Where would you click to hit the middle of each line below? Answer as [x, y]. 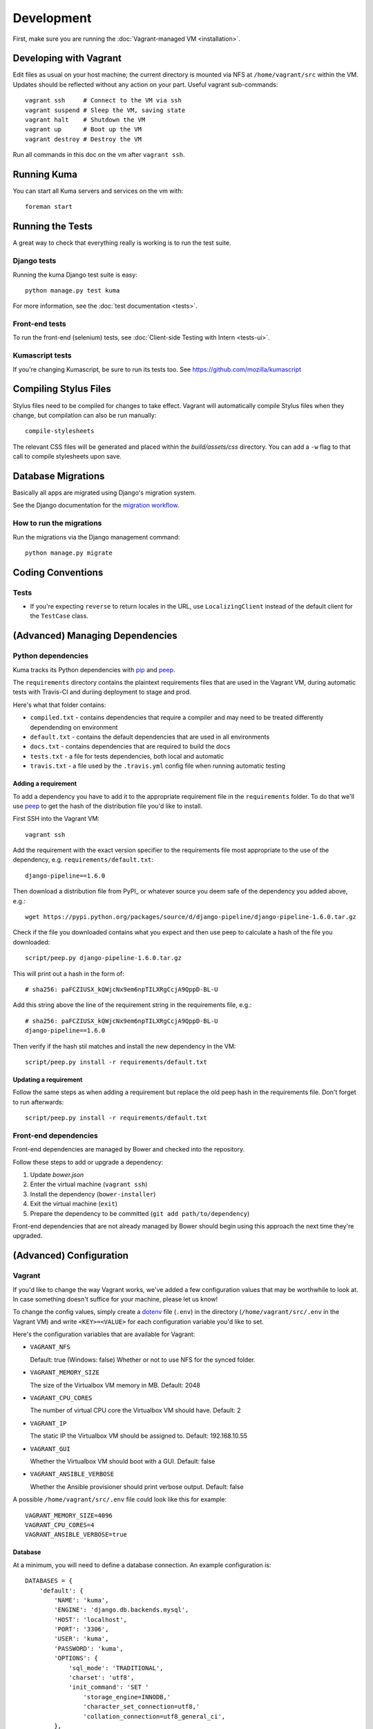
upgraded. [28, 1236]
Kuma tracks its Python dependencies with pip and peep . [94, 669]
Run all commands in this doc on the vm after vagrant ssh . [99, 155]
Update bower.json [57, 1175]
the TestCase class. [59, 616]
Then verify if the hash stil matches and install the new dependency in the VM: [124, 1046]
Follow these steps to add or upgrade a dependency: [88, 1162]
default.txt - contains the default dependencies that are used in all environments [150, 737]
